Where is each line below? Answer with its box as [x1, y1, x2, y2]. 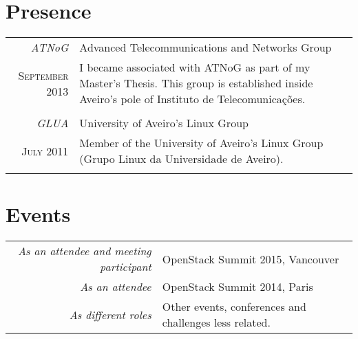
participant [100, 259, 151, 275]
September [18, 67, 69, 83]
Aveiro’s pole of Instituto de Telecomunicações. [79, 91, 306, 107]
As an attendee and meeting [17, 243, 151, 259]
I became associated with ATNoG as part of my [79, 59, 310, 76]
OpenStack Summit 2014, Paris [162, 278, 313, 295]
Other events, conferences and [162, 298, 306, 315]
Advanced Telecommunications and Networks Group [79, 39, 332, 56]
